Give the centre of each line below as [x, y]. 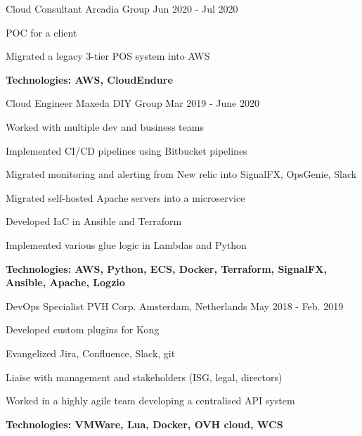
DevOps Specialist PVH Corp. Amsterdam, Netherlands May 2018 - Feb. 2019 [175, 306]
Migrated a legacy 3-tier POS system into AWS [108, 56]
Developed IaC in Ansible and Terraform [94, 221]
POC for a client [41, 32]
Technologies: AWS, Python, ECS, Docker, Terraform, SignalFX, [166, 268]
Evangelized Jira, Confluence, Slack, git [91, 353]
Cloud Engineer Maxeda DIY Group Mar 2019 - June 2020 [132, 103]
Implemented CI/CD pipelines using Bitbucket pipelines [127, 150]
